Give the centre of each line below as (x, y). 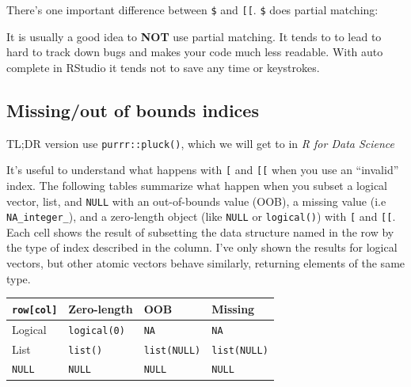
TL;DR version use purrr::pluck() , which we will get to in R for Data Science (201, 143)
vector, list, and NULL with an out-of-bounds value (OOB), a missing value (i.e (196, 201)
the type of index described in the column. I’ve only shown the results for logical (202, 247)
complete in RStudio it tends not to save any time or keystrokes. (163, 67)
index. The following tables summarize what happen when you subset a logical (197, 185)
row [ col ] (35, 310)
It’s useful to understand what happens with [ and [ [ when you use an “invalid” (203, 170)
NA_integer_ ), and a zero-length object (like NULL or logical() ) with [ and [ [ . (201, 216)
